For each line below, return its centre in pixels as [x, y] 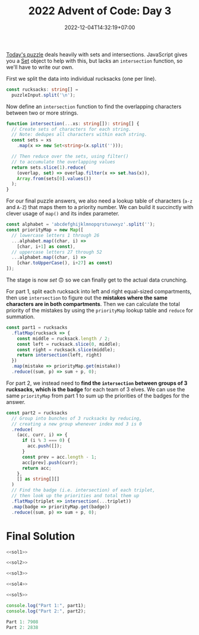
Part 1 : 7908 [22, 622]
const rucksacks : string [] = [42, 89]
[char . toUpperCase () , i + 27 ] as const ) [65, 263]
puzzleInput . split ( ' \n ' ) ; [44, 95]
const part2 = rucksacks [37, 413]
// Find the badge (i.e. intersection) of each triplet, [83, 490]
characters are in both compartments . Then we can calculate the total [93, 304]
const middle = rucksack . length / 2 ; [64, 339]
